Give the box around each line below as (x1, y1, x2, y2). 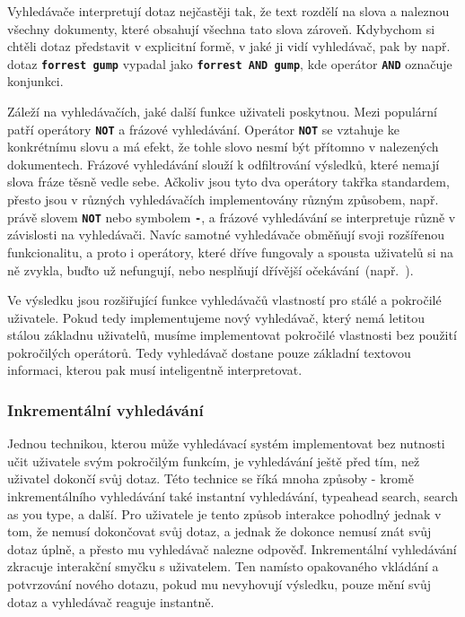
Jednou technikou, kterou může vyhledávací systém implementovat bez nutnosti (7, 434, 445, 453)
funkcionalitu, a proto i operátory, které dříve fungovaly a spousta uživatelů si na (7, 242, 454, 261)
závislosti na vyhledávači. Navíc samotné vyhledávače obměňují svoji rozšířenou (7, 225, 444, 244)
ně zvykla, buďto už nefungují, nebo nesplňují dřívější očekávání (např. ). (7, 260, 414, 279)
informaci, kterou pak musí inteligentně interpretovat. (7, 361, 303, 379)
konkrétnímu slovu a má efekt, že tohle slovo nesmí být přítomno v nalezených (7, 137, 439, 156)
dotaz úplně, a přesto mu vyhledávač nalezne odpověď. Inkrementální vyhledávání (7, 539, 457, 558)
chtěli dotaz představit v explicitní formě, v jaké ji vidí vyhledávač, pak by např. (7, 37, 451, 56)
